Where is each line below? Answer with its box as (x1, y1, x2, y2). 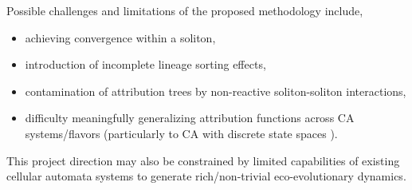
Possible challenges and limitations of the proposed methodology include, (6, 2, 363, 18)
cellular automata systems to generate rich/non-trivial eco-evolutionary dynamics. (6, 168, 406, 184)
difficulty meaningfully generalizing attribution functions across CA (25, 109, 355, 126)
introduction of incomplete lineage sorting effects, (25, 56, 266, 73)
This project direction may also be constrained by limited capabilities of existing (6, 152, 400, 168)
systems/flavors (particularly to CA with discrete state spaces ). (25, 125, 338, 141)
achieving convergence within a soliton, (25, 29, 216, 46)
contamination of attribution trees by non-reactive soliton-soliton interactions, (25, 82, 406, 99)
